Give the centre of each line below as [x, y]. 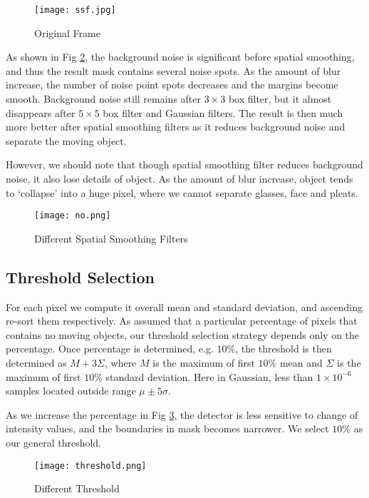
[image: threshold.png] [90, 466]
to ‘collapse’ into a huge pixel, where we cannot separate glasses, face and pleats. [182, 192]
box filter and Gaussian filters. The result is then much [223, 112]
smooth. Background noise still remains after [104, 99]
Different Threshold [77, 488]
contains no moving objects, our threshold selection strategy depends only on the [183, 334]
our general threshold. [53, 442]
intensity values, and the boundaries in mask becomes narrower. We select [167, 428]
